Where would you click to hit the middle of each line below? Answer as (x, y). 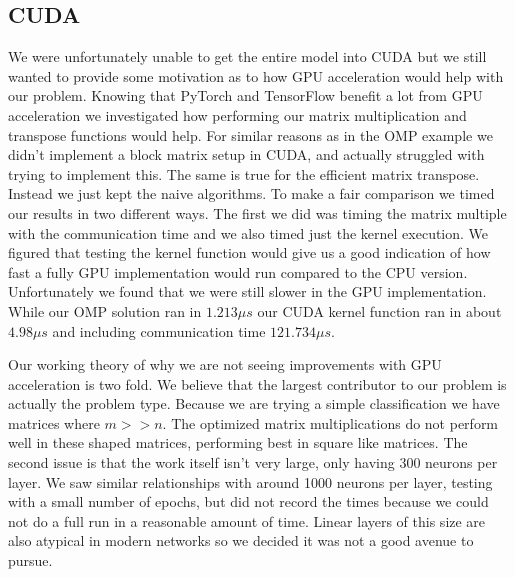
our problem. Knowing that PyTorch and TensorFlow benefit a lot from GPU (245, 95)
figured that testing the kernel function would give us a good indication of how (249, 252)
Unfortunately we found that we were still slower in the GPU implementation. (247, 291)
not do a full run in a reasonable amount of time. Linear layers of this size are (247, 520)
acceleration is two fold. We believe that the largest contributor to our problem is (257, 383)
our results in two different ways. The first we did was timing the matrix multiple (257, 212)
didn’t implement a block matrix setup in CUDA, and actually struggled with (246, 154)
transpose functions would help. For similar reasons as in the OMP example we (250, 134)
